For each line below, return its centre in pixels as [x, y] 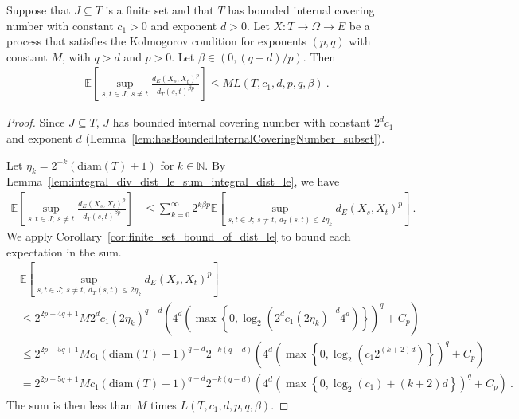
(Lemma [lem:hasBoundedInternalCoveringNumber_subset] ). [235, 138]
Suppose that [39, 10]
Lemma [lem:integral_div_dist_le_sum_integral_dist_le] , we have [173, 181]
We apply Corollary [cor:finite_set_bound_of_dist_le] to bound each [179, 236]
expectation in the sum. [64, 251]
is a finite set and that [160, 10]
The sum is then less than [70, 404]
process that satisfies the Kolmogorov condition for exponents [157, 41]
